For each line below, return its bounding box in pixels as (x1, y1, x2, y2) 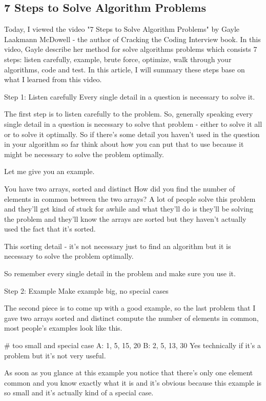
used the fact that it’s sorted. (4, 223, 96, 234)
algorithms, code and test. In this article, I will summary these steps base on (4, 64, 245, 74)
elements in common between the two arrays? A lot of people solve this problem (4, 193, 256, 204)
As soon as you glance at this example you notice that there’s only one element (4, 367, 253, 378)
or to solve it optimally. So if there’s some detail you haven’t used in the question (4, 128, 260, 139)
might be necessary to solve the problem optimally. (4, 148, 164, 159)
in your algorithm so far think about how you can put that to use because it (4, 139, 244, 149)
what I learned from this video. (4, 74, 102, 85)
